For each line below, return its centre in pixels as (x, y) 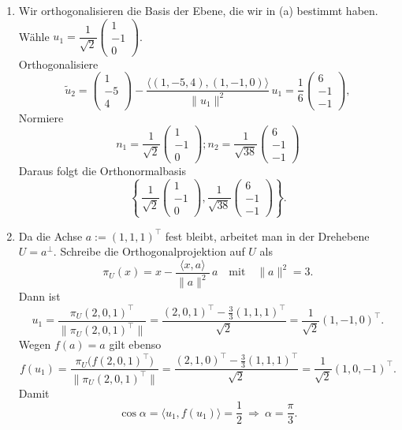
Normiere (41, 117)
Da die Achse (50, 236)
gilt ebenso (135, 344)
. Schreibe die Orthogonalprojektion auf (149, 251)
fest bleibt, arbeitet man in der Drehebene (267, 236)
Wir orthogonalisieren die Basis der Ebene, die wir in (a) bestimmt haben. (198, 10)
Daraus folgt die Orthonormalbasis (102, 171)
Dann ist (39, 296)
